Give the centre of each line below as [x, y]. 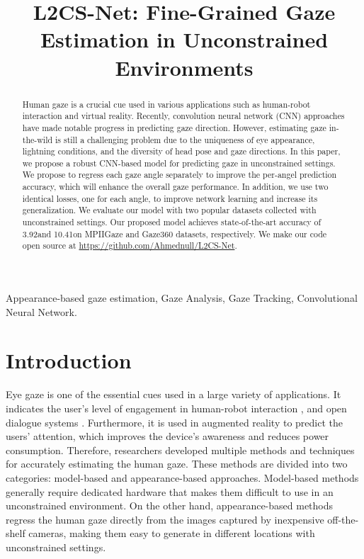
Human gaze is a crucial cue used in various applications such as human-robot [166, 104]
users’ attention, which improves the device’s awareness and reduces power [167, 436]
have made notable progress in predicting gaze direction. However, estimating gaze [174, 127]
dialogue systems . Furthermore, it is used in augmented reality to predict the [174, 422]
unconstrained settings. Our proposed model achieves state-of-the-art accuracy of [172, 222]
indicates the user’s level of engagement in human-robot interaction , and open [176, 408]
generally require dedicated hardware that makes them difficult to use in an [170, 491]
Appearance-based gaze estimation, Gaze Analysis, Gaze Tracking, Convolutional [182, 298]
